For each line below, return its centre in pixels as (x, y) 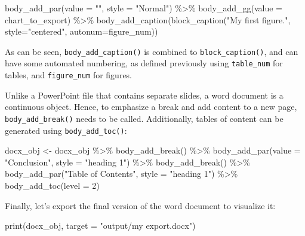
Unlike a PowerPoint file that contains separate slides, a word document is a (144, 95)
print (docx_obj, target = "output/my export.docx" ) (100, 226)
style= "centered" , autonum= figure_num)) (81, 31)
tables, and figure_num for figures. (69, 75)
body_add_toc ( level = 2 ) (52, 186)
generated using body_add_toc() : (66, 130)
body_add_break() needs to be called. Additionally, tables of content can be (144, 118)
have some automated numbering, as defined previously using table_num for (144, 63)
